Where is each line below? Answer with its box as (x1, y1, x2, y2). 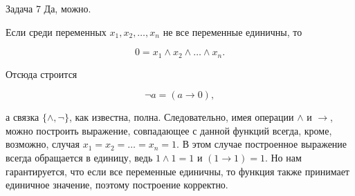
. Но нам (264, 150, 302, 165)
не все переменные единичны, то (163, 24, 302, 39)
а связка (6, 110, 39, 124)
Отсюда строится (6, 66, 78, 81)
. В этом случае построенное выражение (176, 137, 347, 151)
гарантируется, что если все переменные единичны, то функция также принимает (6, 164, 349, 178)
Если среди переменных (6, 24, 107, 39)
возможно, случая (6, 137, 80, 151)
